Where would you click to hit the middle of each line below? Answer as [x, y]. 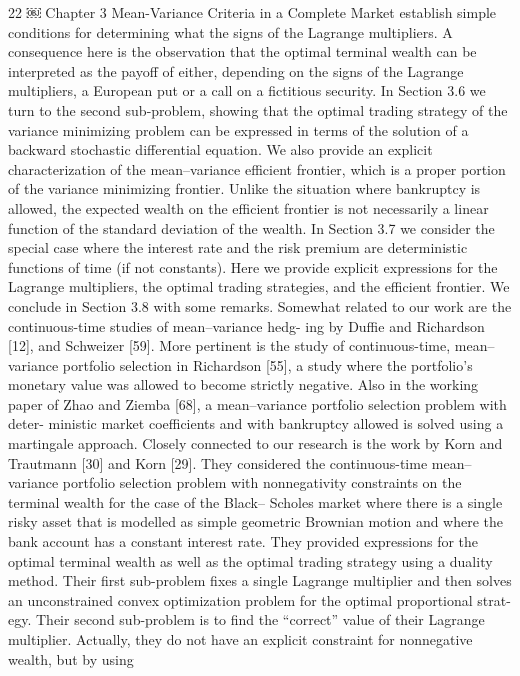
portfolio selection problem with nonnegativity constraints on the [262, 482]
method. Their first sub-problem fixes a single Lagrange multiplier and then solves [260, 580]
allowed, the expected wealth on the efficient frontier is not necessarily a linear [248, 207]
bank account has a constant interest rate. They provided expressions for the [243, 541]
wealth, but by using [71, 658]
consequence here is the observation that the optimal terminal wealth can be [242, 51]
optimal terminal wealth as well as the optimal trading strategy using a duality [250, 560]
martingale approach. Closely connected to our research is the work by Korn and [255, 443]
